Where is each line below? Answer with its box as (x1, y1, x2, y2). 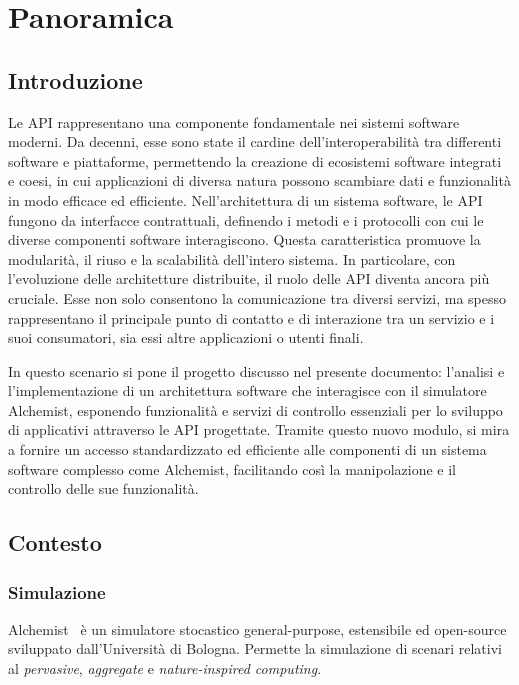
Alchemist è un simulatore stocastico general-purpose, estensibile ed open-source (8, 618, 507, 639)
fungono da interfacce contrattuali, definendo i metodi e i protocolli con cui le (8, 209, 484, 230)
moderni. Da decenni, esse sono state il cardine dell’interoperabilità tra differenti (8, 131, 502, 152)
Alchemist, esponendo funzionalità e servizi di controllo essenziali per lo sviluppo (8, 399, 503, 420)
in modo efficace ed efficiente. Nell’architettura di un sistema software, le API (8, 189, 483, 210)
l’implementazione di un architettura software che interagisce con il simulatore (8, 380, 487, 401)
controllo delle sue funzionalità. (8, 478, 199, 499)
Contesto (8, 527, 102, 558)
